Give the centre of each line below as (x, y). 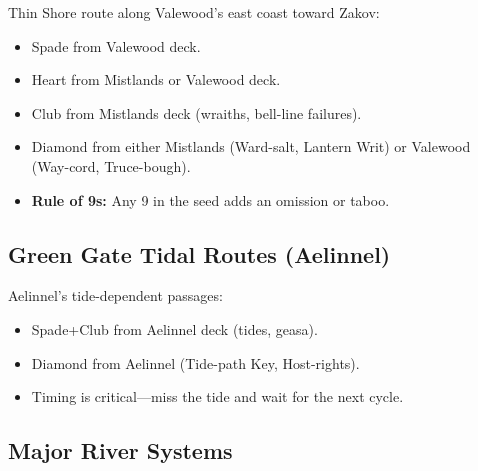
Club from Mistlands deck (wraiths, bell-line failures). (196, 112)
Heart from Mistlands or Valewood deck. (156, 79)
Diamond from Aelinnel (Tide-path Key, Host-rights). (195, 362)
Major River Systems (120, 450)
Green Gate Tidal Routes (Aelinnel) (199, 253)
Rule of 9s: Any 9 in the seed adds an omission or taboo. (210, 199)
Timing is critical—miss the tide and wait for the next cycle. (217, 396)
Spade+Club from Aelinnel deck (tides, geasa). (174, 328)
